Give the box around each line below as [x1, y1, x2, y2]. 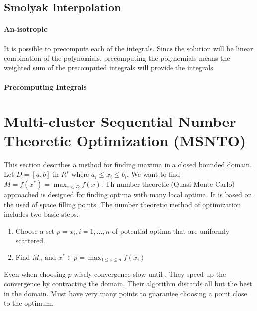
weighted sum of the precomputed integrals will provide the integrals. [4, 62, 215, 72]
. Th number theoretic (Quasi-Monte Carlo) [101, 179, 235, 189]
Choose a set [15, 225, 55, 236]
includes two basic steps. [4, 209, 79, 219]
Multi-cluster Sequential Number [4, 111, 236, 131]
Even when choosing [4, 268, 66, 279]
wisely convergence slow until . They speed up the [74, 268, 226, 279]
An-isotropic [4, 24, 47, 34]
